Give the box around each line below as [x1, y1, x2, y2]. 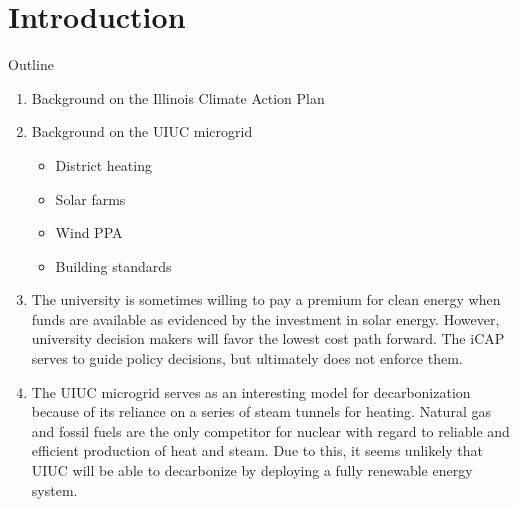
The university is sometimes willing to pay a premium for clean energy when [31, 289, 501, 310]
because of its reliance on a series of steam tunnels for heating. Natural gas [31, 401, 491, 422]
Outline [8, 54, 54, 75]
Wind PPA [55, 222, 123, 243]
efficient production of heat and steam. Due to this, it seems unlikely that [31, 440, 484, 461]
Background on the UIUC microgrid [31, 121, 253, 142]
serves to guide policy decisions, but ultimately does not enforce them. [31, 348, 463, 369]
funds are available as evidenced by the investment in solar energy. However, [31, 308, 500, 329]
